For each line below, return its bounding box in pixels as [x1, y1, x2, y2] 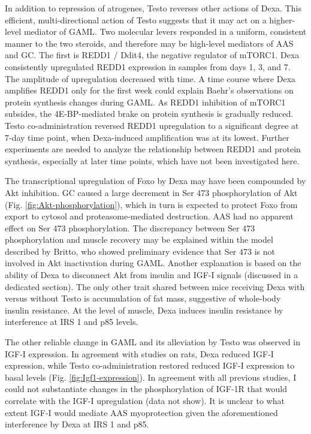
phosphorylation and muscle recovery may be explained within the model [5, 233, 273, 246]
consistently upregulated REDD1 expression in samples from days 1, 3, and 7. [5, 60, 291, 73]
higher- [269, 13, 295, 26]
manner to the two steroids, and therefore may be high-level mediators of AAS [5, 37, 294, 49]
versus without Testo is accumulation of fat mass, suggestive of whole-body [5, 292, 281, 305]
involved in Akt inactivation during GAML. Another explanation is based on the [5, 257, 301, 269]
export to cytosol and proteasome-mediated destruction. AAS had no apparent [5, 210, 294, 222]
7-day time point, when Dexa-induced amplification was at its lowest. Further [5, 131, 289, 143]
